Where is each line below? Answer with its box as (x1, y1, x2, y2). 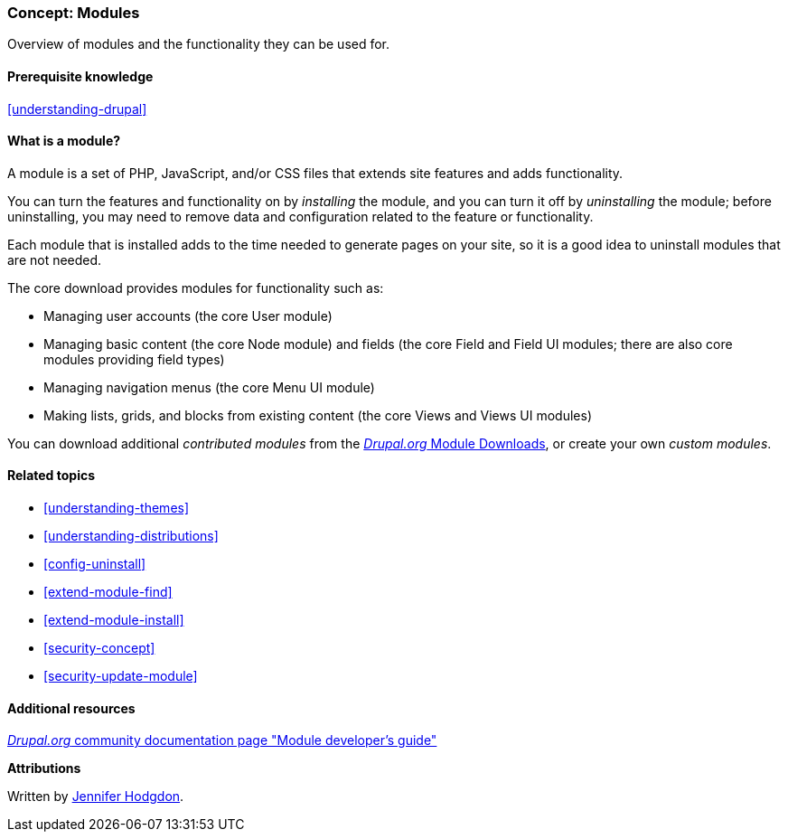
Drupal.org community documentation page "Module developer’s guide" (7, 732, 437, 749)
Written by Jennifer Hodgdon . (7, 788, 184, 805)
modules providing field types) (43, 351, 225, 367)
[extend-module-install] (43, 612, 184, 628)
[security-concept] (43, 640, 155, 656)
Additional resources (7, 700, 136, 716)
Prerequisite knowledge (7, 68, 154, 84)
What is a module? (7, 133, 121, 149)
